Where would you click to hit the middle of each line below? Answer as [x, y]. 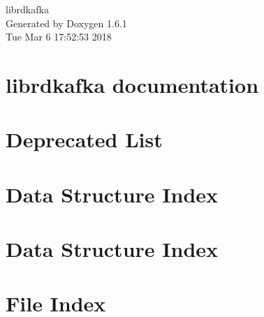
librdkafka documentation [132, 84]
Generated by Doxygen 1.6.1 [66, 23]
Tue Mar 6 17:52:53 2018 [59, 37]
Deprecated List [84, 139]
